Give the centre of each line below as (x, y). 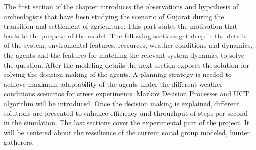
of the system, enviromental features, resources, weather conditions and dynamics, (128, 45)
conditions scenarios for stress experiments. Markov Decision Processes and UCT (127, 94)
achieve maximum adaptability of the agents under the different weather (113, 84)
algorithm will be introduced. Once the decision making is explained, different (122, 103)
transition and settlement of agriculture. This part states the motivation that (121, 26)
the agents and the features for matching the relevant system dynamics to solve (124, 55)
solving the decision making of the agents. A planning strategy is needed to (118, 74)
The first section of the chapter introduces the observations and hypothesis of (121, 6)
